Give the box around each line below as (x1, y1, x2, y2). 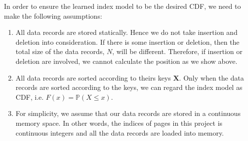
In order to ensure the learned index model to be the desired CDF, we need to (4, 1, 241, 11)
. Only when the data (179, 72, 244, 83)
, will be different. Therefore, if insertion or (112, 46, 243, 56)
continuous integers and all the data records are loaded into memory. (15, 127, 224, 138)
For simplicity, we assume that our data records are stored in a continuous (15, 108, 241, 118)
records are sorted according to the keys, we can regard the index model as (15, 82, 243, 92)
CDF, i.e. (15, 91, 44, 102)
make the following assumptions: (4, 10, 102, 21)
